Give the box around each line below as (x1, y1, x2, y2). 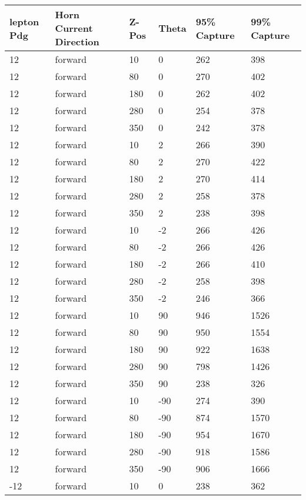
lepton (9, 14, 39, 28)
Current (55, 21, 93, 35)
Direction (55, 35, 99, 48)
